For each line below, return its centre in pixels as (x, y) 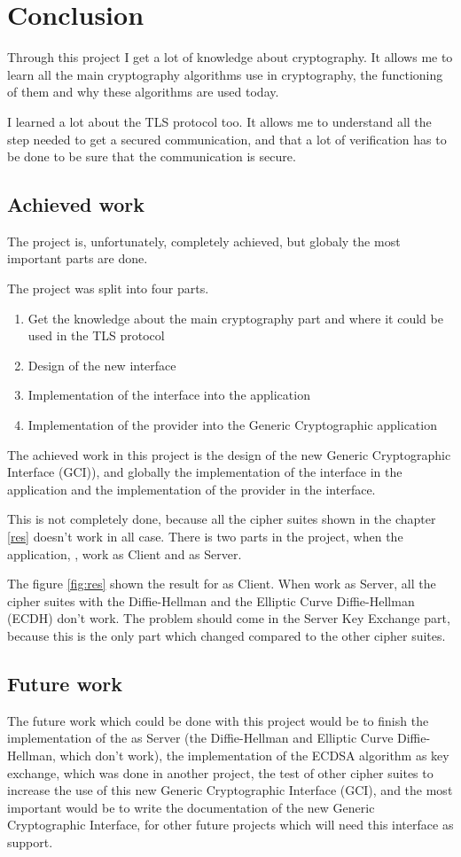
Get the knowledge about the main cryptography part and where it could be (235, 318)
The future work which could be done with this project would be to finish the (218, 720)
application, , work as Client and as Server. (125, 553)
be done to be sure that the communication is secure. (152, 156)
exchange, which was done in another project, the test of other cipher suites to (220, 772)
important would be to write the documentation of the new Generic (191, 807)
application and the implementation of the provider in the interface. (191, 489)
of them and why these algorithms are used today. (143, 92)
